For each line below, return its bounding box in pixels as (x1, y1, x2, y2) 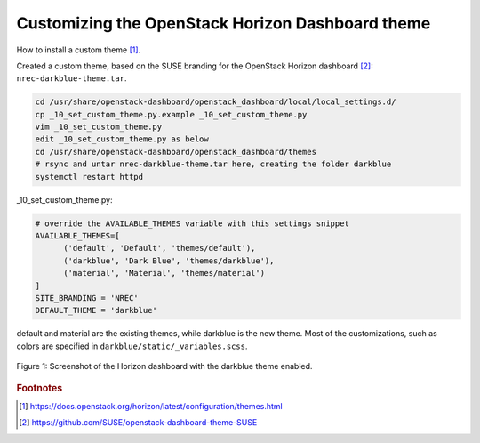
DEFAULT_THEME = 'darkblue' (35, 305, 157, 316)
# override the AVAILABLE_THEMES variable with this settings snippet (35, 218, 350, 229)
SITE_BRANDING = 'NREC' (35, 293, 140, 302)
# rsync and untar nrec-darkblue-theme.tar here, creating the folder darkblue (35, 159, 392, 169)
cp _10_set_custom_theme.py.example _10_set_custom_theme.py (35, 109, 308, 119)
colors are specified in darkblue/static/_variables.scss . (16, 341, 248, 351)
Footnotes (16, 382, 63, 394)
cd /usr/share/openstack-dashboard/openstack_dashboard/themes (35, 147, 317, 157)
